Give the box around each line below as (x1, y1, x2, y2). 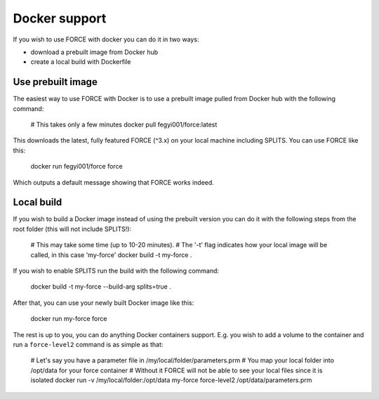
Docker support (13, 11, 107, 26)
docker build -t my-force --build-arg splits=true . (30, 282, 171, 291)
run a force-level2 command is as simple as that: (13, 341, 164, 348)
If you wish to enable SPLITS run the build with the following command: (13, 267, 220, 275)
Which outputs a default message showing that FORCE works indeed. (13, 178, 214, 186)
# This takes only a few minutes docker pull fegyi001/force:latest (30, 120, 218, 129)
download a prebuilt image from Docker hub (30, 48, 159, 56)
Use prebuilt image (13, 76, 98, 88)
